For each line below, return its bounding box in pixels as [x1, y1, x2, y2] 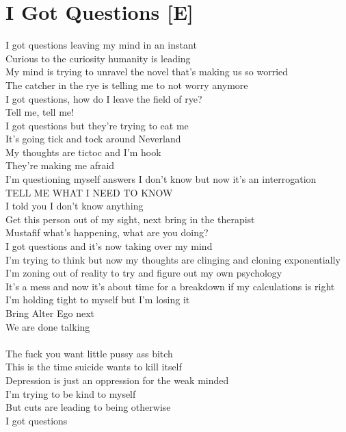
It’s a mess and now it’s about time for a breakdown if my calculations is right [5, 279, 335, 293]
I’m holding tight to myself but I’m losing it [5, 292, 190, 307]
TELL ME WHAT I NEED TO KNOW [5, 185, 173, 199]
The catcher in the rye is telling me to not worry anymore [5, 77, 248, 92]
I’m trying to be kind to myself [5, 386, 136, 401]
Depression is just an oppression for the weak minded [5, 372, 229, 387]
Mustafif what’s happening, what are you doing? [5, 225, 209, 240]
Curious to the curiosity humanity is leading [5, 51, 191, 65]
